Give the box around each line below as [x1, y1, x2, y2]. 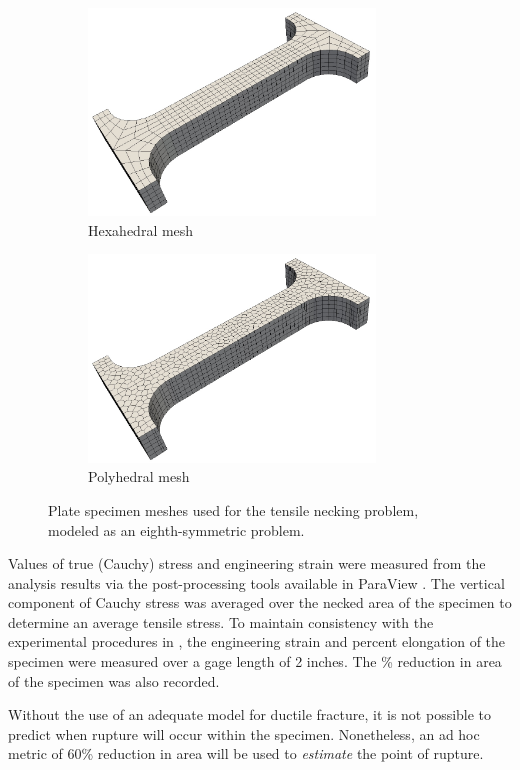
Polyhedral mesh [88, 466, 190, 487]
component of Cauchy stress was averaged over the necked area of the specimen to [8, 592, 512, 613]
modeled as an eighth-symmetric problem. [48, 519, 305, 540]
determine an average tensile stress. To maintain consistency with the [8, 611, 434, 632]
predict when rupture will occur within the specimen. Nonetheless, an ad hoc [8, 723, 480, 744]
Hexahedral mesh [88, 219, 194, 240]
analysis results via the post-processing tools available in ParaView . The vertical [8, 572, 505, 593]
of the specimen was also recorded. [8, 670, 220, 691]
